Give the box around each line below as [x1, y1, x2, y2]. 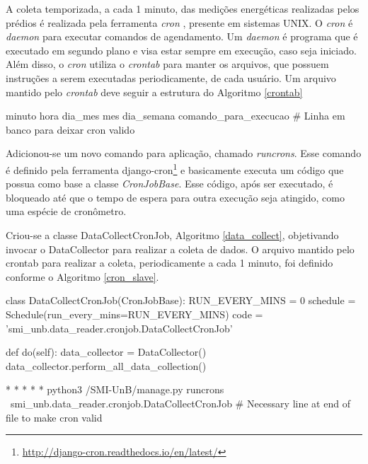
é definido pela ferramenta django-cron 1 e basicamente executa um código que [6, 160, 344, 177]
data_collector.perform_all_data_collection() [6, 358, 207, 373]
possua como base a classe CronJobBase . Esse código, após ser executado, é [6, 176, 333, 191]
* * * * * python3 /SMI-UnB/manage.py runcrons [6, 382, 224, 397]
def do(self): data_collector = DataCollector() [6, 344, 207, 359]
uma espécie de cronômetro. [6, 204, 127, 219]
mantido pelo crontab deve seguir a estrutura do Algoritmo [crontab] [6, 84, 303, 99]
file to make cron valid [6, 410, 103, 424]
